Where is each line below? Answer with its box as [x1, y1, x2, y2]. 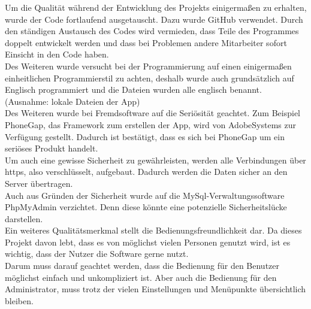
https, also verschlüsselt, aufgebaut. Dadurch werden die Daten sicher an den [5, 165, 288, 178]
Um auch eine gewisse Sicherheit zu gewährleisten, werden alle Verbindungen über [5, 153, 306, 166]
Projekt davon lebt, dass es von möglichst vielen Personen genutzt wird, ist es [5, 235, 291, 248]
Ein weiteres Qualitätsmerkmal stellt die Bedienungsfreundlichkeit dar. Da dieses [5, 224, 302, 237]
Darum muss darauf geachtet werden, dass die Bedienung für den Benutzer [5, 259, 280, 272]
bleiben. [5, 294, 34, 307]
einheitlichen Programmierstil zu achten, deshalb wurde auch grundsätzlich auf [5, 71, 294, 84]
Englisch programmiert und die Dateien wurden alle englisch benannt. [5, 83, 262, 96]
